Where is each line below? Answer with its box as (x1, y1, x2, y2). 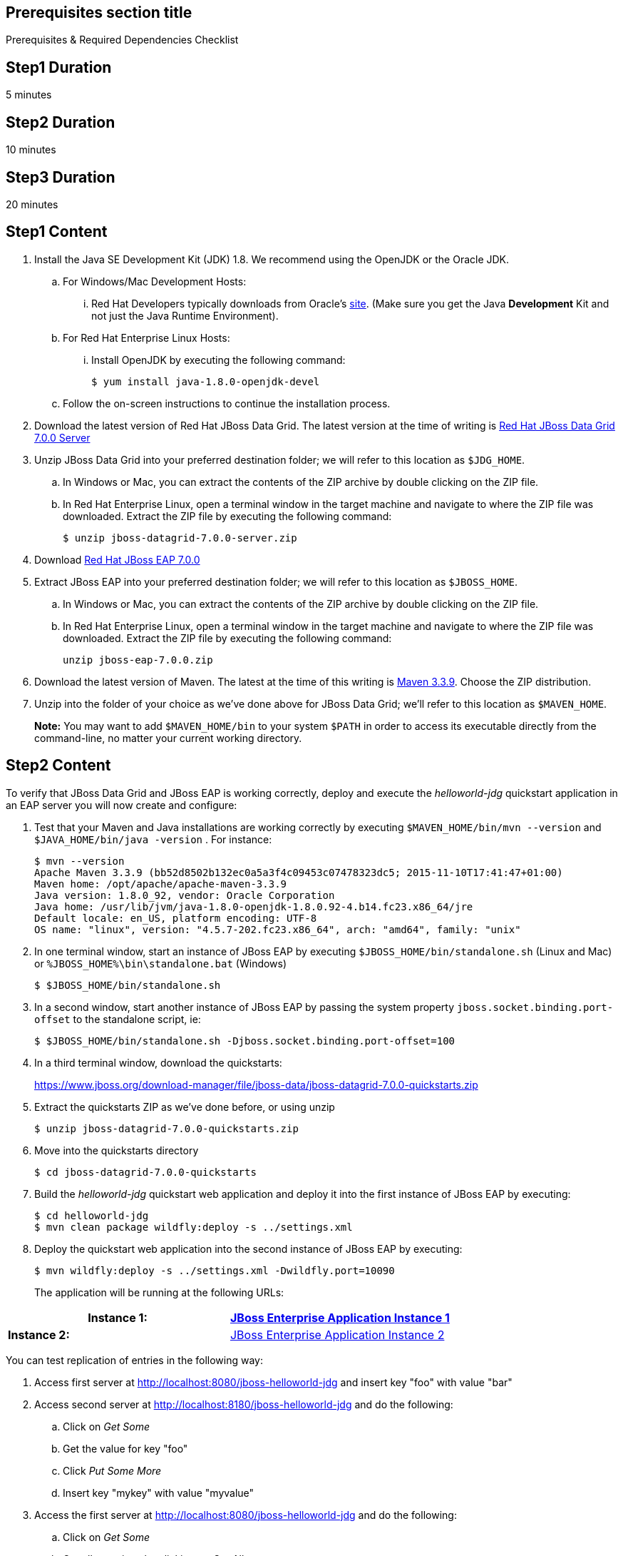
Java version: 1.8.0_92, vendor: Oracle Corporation (34, 889, 335, 901)
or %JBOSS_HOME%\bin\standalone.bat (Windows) (34, 957, 287, 970)
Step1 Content (6, 223, 108, 241)
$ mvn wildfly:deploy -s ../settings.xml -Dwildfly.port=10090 (34, 1264, 395, 1276)
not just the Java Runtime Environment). (91, 309, 279, 322)
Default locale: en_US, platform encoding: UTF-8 (34, 912, 317, 924)
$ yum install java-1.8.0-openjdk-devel (91, 375, 320, 387)
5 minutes (6, 88, 52, 101)
